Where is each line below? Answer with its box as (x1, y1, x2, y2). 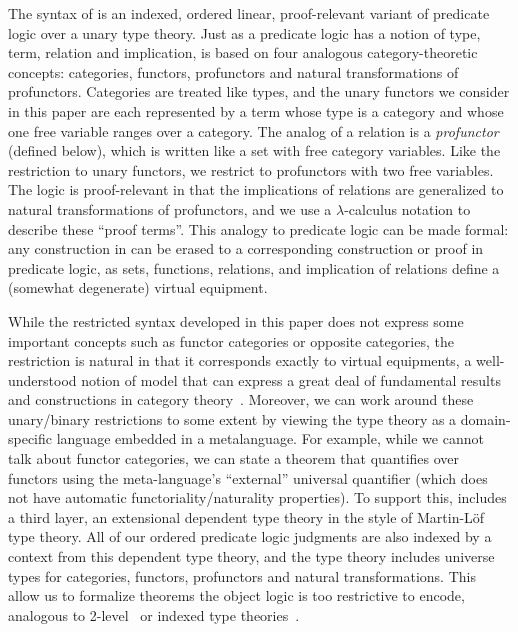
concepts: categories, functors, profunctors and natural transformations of (8, 61, 459, 82)
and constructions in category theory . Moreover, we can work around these (8, 389, 474, 410)
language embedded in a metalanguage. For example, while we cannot (56, 428, 484, 449)
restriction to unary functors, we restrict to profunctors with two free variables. (8, 159, 494, 180)
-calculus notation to (344, 198, 471, 219)
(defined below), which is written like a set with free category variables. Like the (8, 140, 501, 161)
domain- (460, 408, 511, 429)
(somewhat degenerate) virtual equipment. (8, 277, 268, 298)
